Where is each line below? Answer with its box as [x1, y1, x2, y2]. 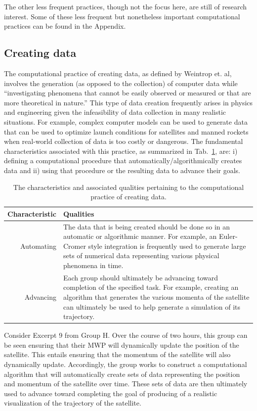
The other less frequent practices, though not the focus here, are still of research [4, 1, 247, 11]
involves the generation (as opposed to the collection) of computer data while [4, 78, 238, 88]
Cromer [63, 240, 86, 251]
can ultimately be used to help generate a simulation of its [63, 301, 241, 312]
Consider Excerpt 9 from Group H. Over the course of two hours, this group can [4, 330, 248, 340]
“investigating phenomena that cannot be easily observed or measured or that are [4, 88, 251, 98]
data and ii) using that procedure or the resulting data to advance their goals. [4, 165, 241, 175]
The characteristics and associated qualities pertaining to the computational [13, 182, 244, 192]
